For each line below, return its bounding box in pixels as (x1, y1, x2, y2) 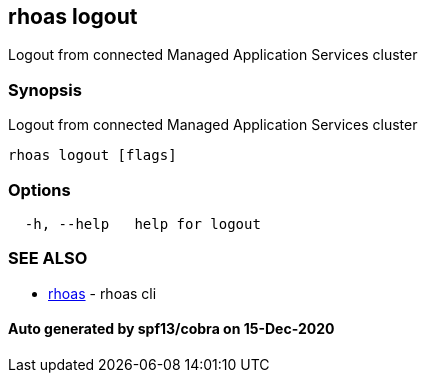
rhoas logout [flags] (8, 147, 177, 164)
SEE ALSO (8, 248, 88, 269)
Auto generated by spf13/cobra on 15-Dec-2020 (8, 320, 335, 338)
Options (8, 179, 71, 200)
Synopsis (8, 79, 82, 100)
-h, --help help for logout (24, 215, 261, 232)
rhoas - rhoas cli (48, 284, 157, 302)
